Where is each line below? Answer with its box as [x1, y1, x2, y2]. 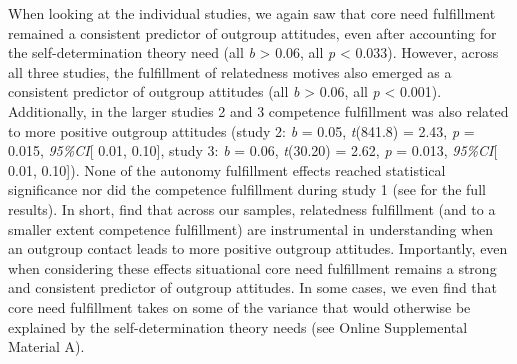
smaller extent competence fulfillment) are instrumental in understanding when [8, 218, 493, 239]
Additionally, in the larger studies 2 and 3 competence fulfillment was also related [8, 100, 509, 121]
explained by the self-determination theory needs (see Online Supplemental [8, 316, 468, 337]
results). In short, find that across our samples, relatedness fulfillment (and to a [8, 198, 496, 219]
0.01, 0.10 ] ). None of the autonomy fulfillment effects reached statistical [8, 159, 446, 180]
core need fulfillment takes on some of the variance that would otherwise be [8, 296, 471, 317]
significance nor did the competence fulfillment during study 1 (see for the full [8, 179, 486, 200]
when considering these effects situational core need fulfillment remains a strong [8, 257, 497, 278]
